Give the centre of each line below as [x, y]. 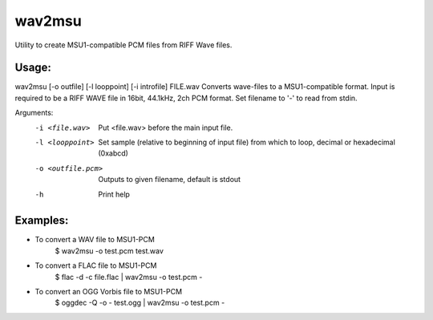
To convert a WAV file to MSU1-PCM [95, 240]
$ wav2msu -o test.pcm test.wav [109, 251]
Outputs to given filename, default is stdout [169, 180]
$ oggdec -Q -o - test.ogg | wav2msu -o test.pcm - [140, 303]
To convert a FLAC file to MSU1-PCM [96, 265]
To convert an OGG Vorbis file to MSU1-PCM [109, 292]
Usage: [33, 68]
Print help [114, 194]
